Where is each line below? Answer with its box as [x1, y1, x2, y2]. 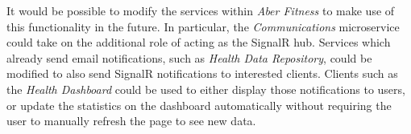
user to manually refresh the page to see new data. [6, 112, 256, 129]
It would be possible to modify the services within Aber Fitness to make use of [6, 2, 395, 18]
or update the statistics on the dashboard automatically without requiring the [6, 96, 392, 113]
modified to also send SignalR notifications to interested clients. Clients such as [6, 65, 398, 82]
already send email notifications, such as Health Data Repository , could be [6, 49, 372, 66]
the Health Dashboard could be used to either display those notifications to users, [6, 80, 405, 97]
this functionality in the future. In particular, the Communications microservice [6, 18, 400, 35]
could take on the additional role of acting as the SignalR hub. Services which [6, 34, 391, 51]
